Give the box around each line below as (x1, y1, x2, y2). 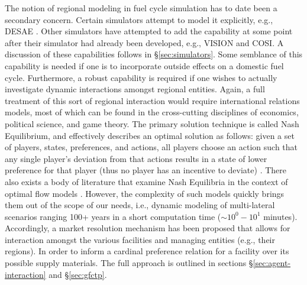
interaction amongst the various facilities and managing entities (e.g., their (5, 233, 275, 245)
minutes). (263, 210, 298, 222)
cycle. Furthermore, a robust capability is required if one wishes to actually (5, 71, 277, 83)
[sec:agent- (253, 257, 291, 269)
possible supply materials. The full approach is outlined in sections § (5, 257, 253, 269)
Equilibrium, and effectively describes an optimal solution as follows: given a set (5, 129, 295, 141)
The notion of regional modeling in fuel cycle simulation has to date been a (5, 2, 277, 14)
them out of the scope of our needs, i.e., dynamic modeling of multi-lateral (5, 199, 275, 211)
